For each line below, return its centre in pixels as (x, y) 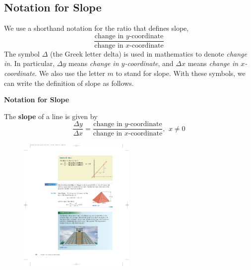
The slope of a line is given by (51, 116)
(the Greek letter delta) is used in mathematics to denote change (149, 53)
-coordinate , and (149, 63)
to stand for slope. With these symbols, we (181, 73)
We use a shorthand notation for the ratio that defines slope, (96, 28)
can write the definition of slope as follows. (69, 83)
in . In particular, (30, 63)
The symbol (22, 53)
